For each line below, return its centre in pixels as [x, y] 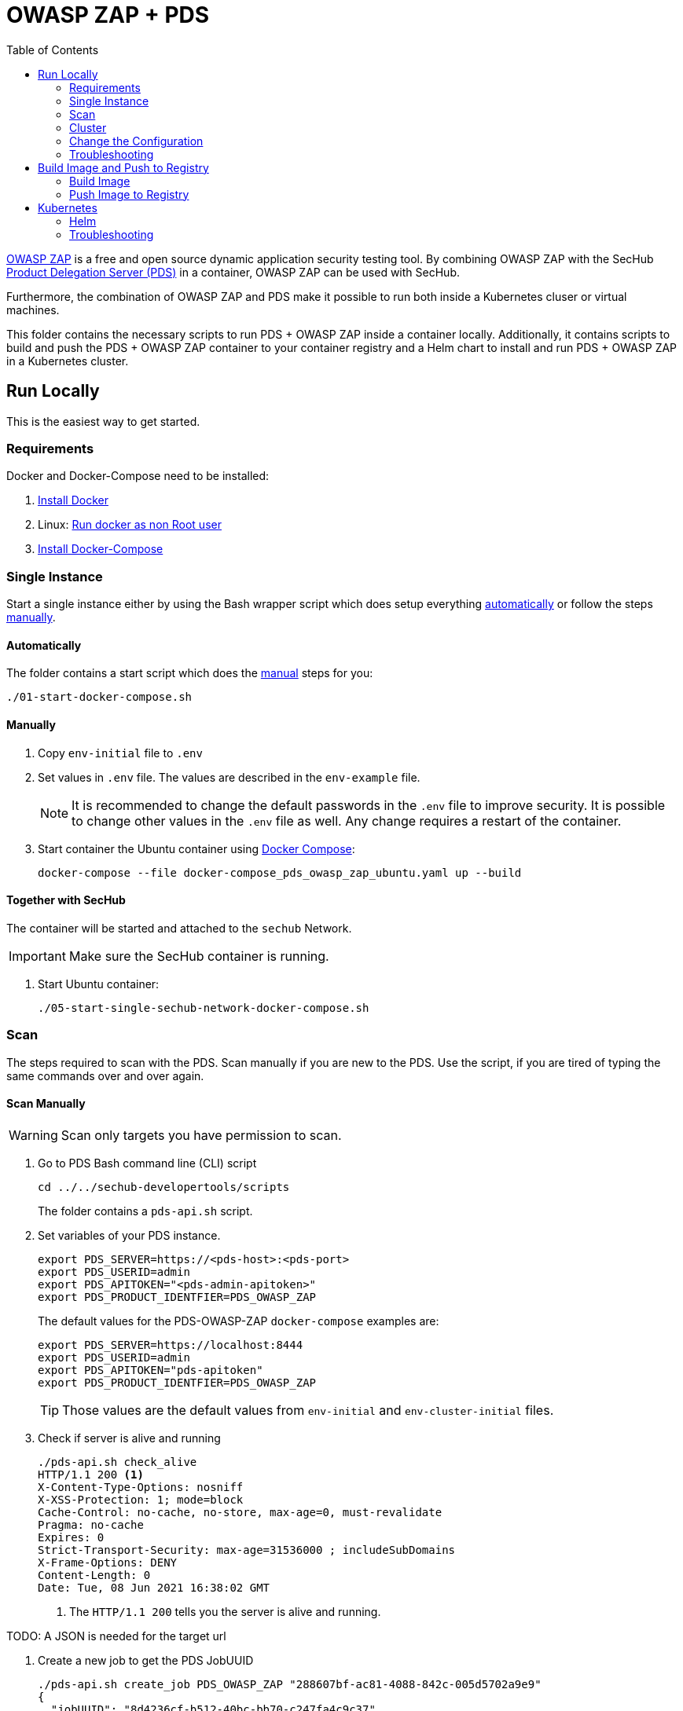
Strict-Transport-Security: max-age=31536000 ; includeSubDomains [247, 1550]
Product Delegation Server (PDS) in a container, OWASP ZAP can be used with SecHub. [233, 272]
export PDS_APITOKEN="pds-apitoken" [151, 1370]
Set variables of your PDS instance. [129, 1235]
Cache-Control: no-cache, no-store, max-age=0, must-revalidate [240, 1512]
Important [37, 956]
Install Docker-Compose [101, 549]
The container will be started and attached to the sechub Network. [179, 928]
